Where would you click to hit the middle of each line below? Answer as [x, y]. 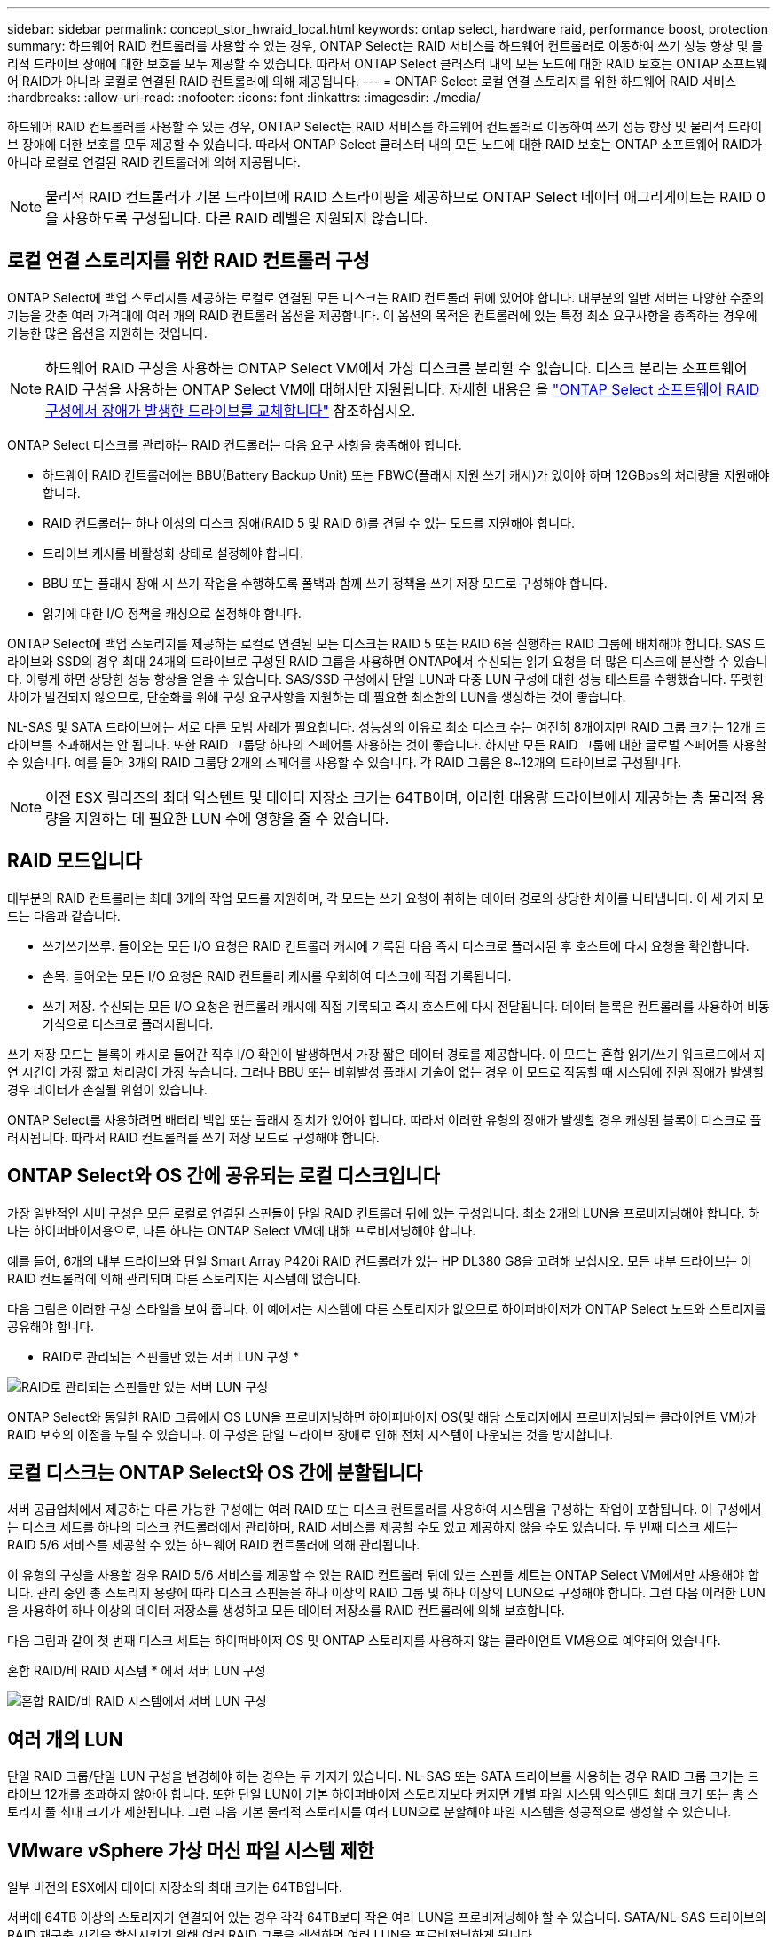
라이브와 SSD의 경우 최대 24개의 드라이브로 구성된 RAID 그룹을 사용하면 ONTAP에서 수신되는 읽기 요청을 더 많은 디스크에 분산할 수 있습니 [388, 661]
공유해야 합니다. [51, 1326]
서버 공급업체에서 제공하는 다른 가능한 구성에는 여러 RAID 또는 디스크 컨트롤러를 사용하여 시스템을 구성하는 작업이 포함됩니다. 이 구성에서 [385, 1510]
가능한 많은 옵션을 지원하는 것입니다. [107, 333]
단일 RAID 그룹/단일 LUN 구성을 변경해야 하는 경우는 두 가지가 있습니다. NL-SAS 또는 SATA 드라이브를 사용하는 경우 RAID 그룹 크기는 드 [383, 1776]
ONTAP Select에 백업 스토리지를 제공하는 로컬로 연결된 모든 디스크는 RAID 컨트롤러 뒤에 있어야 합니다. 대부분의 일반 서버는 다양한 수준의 [386, 297]
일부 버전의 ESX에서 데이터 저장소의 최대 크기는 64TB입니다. [175, 1887]
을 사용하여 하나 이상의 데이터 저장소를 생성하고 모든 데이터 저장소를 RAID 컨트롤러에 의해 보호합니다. [286, 1611]
